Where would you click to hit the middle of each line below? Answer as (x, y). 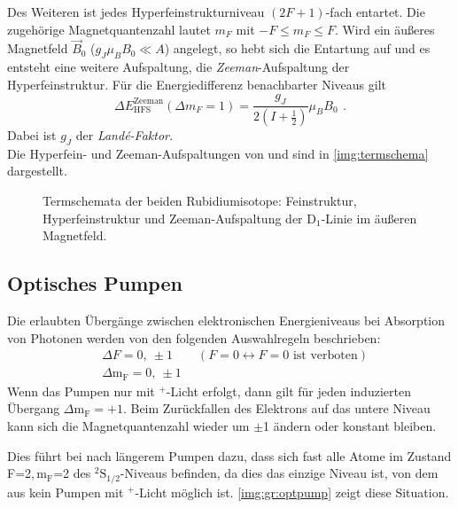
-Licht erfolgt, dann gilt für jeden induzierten (288, 391)
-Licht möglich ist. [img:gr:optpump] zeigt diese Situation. (292, 492)
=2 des (72, 473)
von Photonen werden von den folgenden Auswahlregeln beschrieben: (194, 337)
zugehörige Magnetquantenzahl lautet (109, 29)
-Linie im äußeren (369, 218)
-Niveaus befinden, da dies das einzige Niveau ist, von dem (279, 473)
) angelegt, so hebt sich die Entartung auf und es (297, 48)
